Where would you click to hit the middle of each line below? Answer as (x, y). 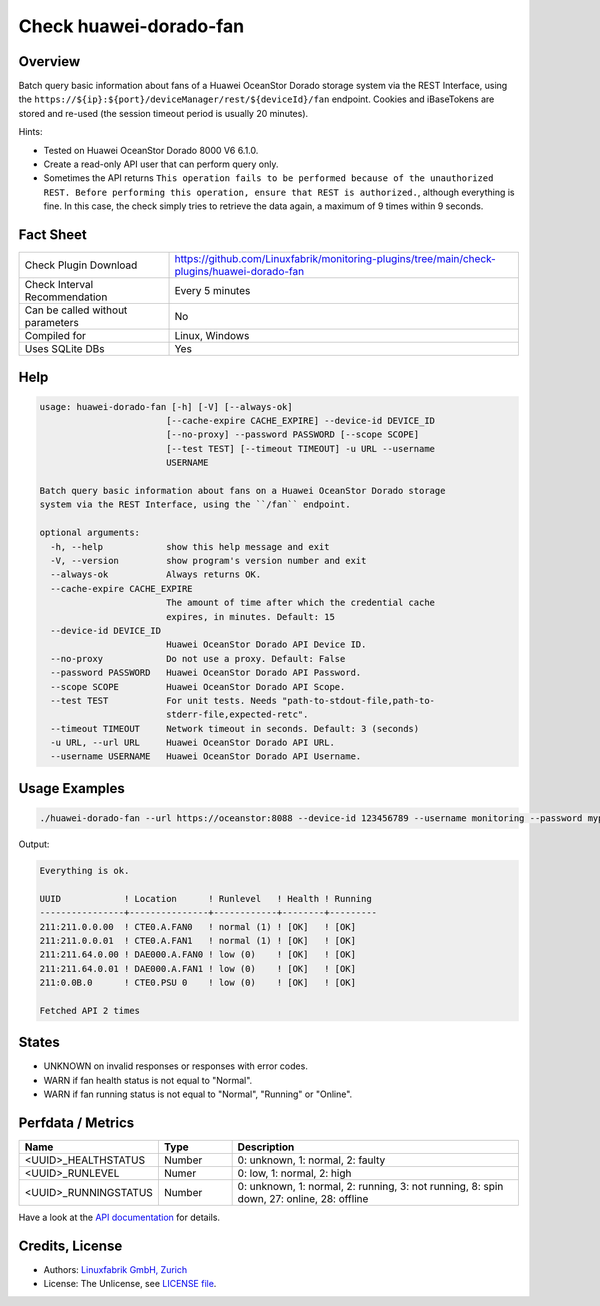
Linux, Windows (212, 336)
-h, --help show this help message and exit (190, 546)
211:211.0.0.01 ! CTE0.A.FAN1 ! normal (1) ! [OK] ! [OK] (198, 940)
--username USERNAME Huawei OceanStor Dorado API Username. (206, 756)
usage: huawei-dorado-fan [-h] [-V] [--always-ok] (166, 406)
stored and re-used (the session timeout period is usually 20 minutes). (163, 113)
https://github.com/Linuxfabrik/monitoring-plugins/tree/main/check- (335, 259)
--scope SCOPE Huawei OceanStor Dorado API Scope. (198, 686)
